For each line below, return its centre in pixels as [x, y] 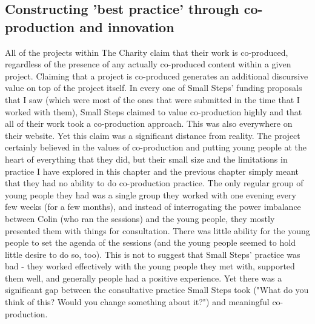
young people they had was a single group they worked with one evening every [151, 194]
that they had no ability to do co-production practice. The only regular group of [154, 183]
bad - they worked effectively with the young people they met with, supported [150, 266]
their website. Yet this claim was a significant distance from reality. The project [153, 135]
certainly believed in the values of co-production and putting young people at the [156, 147]
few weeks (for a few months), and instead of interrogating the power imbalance [153, 207]
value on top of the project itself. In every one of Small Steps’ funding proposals [154, 88]
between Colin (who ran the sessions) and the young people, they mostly [140, 218]
